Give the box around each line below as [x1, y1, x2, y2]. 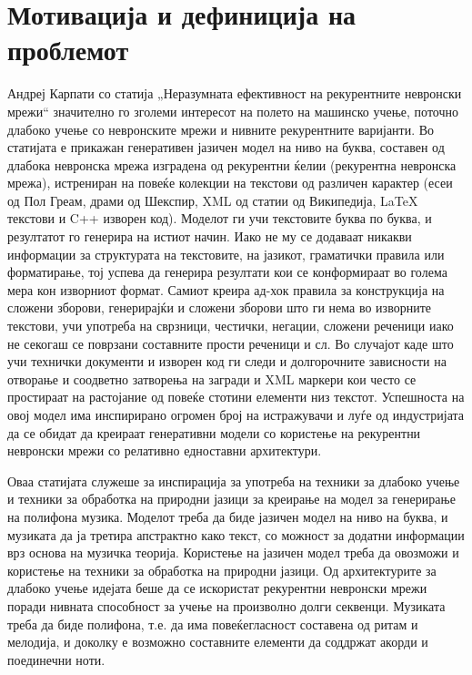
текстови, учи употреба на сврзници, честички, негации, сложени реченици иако [7, 316, 454, 335]
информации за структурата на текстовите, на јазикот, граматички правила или [7, 244, 445, 263]
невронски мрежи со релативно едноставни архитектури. [7, 441, 322, 460]
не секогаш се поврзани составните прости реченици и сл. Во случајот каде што [7, 333, 454, 353]
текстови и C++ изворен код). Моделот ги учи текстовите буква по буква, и [7, 209, 432, 228]
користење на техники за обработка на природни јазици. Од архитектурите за [7, 560, 437, 579]
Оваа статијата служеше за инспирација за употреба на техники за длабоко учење [7, 471, 460, 490]
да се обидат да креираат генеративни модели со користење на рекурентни [7, 423, 421, 442]
